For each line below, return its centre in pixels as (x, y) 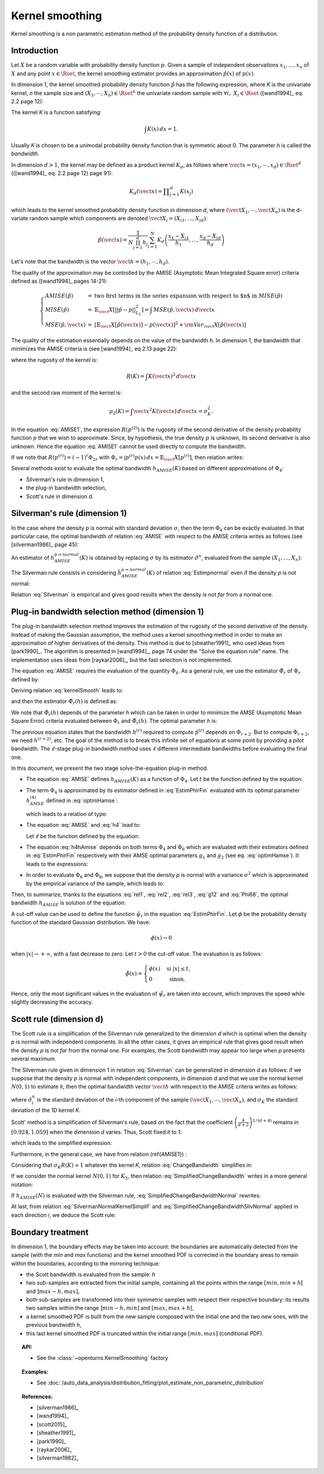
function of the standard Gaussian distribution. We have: (81, 923)
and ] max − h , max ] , (53, 1291)
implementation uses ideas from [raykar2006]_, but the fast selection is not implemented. (121, 660)
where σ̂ (22, 1099)
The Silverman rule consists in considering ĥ (66, 573)
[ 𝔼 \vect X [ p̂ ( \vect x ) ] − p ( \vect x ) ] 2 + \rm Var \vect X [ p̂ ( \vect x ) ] (170, 325)
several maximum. (34, 1059)
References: (37, 1396)
